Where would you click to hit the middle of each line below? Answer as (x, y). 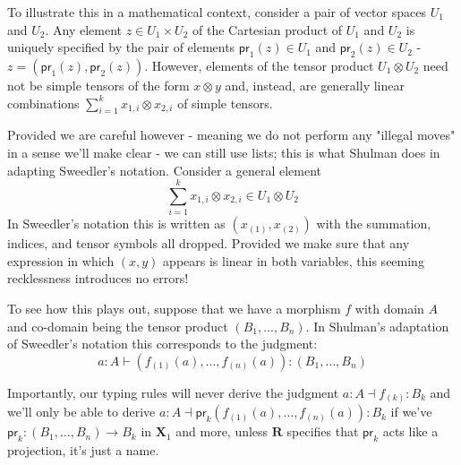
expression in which (61, 260)
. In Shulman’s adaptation (377, 326)
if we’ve (411, 412)
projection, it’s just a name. (83, 450)
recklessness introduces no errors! (98, 278)
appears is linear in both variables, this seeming (294, 260)
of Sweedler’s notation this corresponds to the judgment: (162, 344)
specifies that (323, 431)
